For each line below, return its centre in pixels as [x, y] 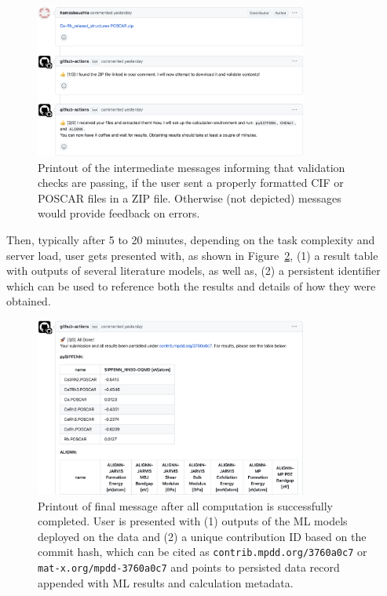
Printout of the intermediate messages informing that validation [192, 167]
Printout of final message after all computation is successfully [186, 505]
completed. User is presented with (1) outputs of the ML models [193, 521]
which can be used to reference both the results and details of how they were [191, 285]
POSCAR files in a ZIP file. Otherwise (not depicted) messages [190, 197]
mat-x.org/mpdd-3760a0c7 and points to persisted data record [189, 567]
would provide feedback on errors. [119, 213]
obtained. [29, 301]
